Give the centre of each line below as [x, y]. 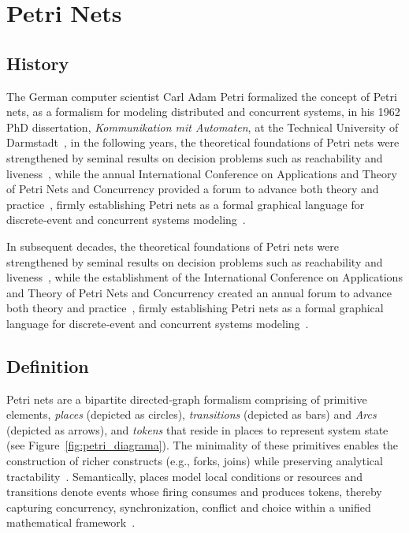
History [38, 63]
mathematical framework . [71, 522]
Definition [48, 365]
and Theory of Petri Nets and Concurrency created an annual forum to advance [199, 292]
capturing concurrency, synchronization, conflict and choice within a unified [189, 507]
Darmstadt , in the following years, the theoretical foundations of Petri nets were [203, 142]
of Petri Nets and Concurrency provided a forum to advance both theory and [193, 189]
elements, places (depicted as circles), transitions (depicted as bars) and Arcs [191, 414]
